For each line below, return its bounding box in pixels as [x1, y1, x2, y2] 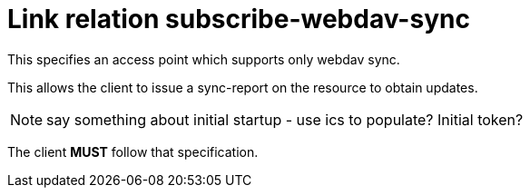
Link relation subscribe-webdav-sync [7, 4, 470, 34]
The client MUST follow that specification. [7, 143, 259, 160]
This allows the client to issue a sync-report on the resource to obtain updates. [7, 79, 478, 95]
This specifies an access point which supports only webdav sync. [7, 51, 400, 67]
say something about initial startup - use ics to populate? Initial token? [46, 110, 524, 129]
